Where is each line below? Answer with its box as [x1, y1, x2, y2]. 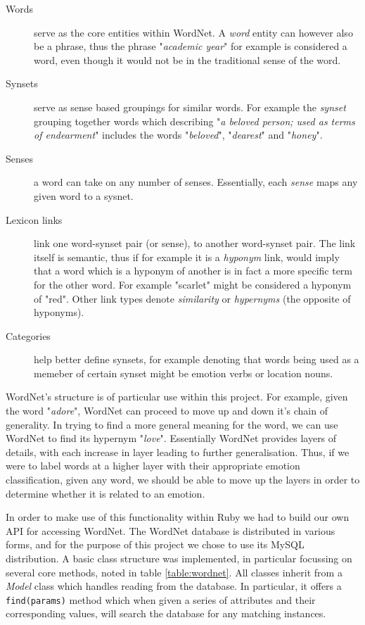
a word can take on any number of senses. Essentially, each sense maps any [34, 175, 358, 189]
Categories [6, 328, 51, 343]
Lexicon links [6, 212, 63, 227]
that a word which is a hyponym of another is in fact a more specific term [34, 263, 353, 278]
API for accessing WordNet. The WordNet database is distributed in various [6, 523, 335, 538]
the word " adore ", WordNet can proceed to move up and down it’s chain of [6, 403, 328, 418]
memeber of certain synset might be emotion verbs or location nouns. [34, 365, 333, 380]
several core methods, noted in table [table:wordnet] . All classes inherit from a [6, 564, 342, 579]
